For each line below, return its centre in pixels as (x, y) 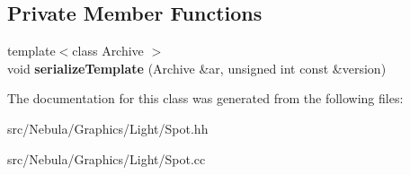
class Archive (108, 51)
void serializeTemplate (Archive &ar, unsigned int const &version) (197, 68)
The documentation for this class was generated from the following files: (205, 98)
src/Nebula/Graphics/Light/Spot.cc (107, 158)
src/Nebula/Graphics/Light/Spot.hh (108, 128)
